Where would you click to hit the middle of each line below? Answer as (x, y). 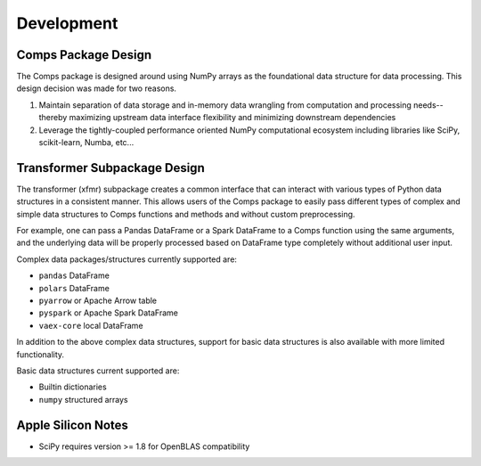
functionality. (41, 354)
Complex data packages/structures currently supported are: (127, 259)
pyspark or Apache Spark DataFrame (108, 313)
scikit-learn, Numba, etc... (86, 143)
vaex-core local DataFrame (91, 325)
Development (67, 23)
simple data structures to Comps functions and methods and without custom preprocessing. (186, 214)
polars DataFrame (74, 288)
